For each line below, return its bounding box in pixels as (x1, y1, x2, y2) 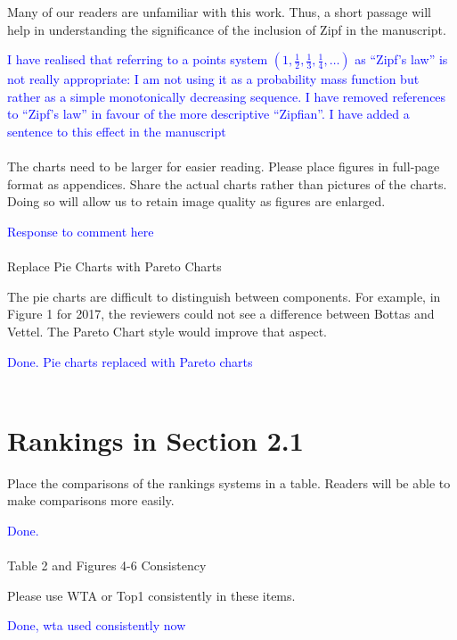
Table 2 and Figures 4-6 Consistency (7, 556, 207, 575)
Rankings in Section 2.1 (7, 421, 304, 458)
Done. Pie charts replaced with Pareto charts (7, 352, 253, 370)
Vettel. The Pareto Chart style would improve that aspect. (7, 321, 328, 340)
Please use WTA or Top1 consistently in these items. (7, 586, 296, 604)
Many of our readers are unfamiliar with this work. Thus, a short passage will (7, 3, 431, 21)
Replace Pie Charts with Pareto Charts (7, 257, 222, 276)
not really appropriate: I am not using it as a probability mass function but (7, 70, 420, 88)
